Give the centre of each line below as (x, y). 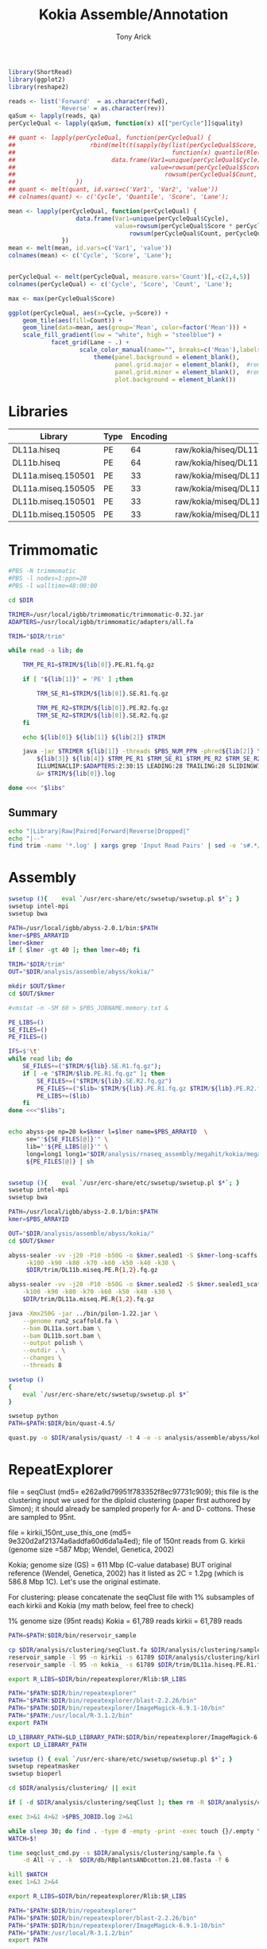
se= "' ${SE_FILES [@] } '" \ (67, 1139)
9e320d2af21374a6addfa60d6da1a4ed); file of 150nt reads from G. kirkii (127, 1541)
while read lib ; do (41, 1059)
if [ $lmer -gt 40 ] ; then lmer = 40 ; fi (74, 950)
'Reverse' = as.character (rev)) (112, 109)
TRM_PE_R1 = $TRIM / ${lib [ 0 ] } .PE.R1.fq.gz (89, 665)
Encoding (149, 436)
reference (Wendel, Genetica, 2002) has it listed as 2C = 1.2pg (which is (126, 1573)
